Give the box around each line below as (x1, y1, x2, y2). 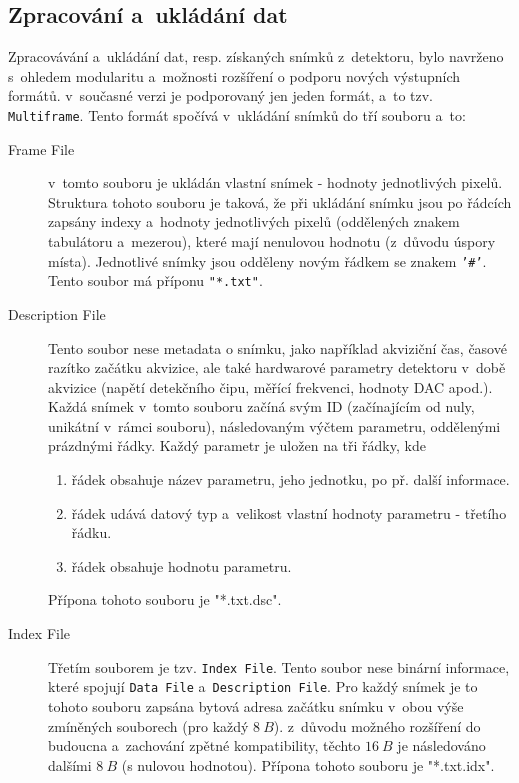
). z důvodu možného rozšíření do (273, 715, 481, 736)
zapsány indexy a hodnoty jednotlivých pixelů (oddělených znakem (48, 211, 460, 232)
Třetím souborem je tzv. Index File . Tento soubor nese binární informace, (48, 656, 510, 677)
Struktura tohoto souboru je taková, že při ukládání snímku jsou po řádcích (48, 191, 512, 212)
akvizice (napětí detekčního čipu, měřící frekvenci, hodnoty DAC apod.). (48, 376, 493, 397)
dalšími (48, 754, 92, 775)
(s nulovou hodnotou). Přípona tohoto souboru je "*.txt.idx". (121, 754, 495, 775)
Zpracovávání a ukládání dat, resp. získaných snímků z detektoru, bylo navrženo (8, 46, 504, 67)
